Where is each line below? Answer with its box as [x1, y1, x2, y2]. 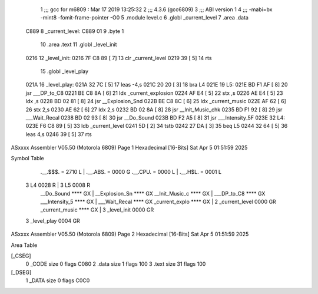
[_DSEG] [11, 269, 32, 276]
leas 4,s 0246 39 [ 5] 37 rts [25, 130, 92, 138]
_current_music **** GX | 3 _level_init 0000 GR [40, 206, 154, 213]
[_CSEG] [11, 252, 32, 259]
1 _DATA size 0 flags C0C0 [25, 277, 90, 284]
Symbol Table [11, 155, 44, 162]
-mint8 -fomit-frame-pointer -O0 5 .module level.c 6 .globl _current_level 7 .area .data [40, 14, 249, 21]
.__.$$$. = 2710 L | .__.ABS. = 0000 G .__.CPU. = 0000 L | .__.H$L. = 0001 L [40, 168, 222, 175]
